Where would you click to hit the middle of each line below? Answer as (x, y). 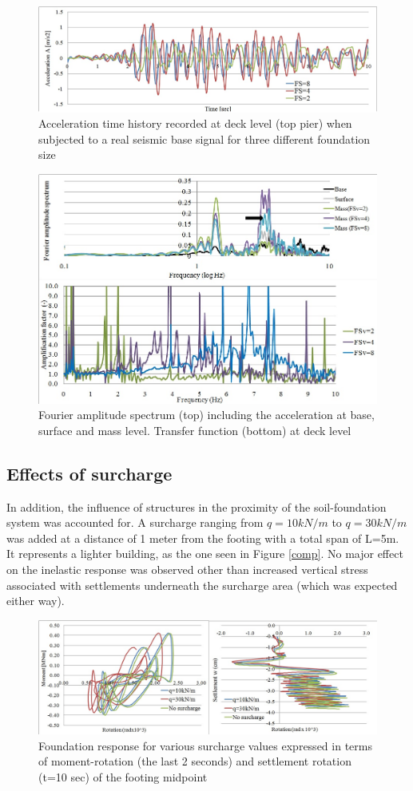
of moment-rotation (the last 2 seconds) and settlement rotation (195, 761)
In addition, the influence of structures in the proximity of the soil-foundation (197, 506)
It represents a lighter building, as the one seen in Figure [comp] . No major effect (205, 554)
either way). (36, 601)
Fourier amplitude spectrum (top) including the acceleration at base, (206, 415)
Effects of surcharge (89, 473)
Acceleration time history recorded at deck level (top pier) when (195, 123)
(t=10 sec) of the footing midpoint (123, 776)
